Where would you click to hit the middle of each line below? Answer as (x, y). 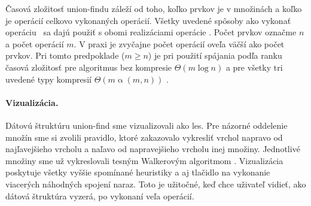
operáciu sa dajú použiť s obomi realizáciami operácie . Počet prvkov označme (151, 32)
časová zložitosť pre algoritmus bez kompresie (89, 67)
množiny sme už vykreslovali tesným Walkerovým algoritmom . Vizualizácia (144, 160)
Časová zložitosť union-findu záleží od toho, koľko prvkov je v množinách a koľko (154, 8)
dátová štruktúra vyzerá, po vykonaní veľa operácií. (100, 196)
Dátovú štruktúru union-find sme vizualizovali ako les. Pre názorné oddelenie (147, 125)
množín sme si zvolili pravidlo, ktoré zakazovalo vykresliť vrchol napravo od (144, 137)
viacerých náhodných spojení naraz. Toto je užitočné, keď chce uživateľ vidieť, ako (156, 184)
